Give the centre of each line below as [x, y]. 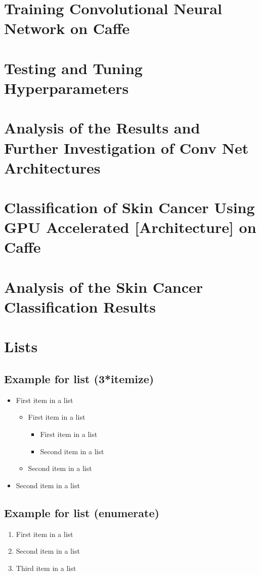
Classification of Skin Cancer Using [129, 207]
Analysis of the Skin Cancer [104, 286]
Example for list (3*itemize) [79, 378]
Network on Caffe [67, 28]
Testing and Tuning [73, 68]
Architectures [52, 167]
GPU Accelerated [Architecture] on [130, 227]
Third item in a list [46, 568]
